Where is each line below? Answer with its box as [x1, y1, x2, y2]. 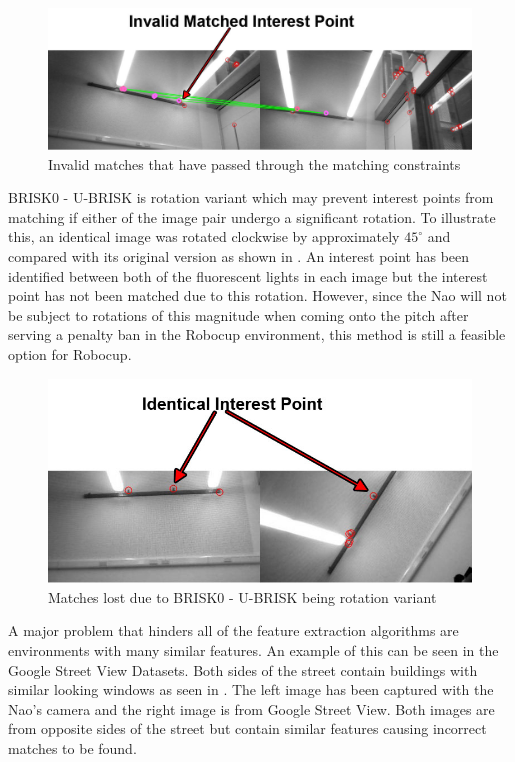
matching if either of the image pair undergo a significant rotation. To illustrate [8, 206, 496, 227]
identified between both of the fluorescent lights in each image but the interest [8, 265, 488, 286]
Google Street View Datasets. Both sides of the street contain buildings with [8, 659, 478, 680]
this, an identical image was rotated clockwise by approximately [8, 226, 400, 247]
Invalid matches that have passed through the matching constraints [48, 153, 461, 174]
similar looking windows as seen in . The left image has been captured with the [8, 679, 494, 700]
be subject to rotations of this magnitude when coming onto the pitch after [8, 304, 469, 325]
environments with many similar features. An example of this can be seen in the [8, 640, 499, 661]
